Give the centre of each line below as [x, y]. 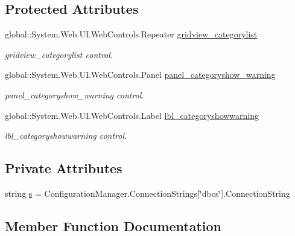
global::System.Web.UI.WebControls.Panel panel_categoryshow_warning [140, 75]
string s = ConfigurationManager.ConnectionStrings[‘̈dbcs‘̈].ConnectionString [147, 193]
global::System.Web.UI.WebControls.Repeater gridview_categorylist [131, 34]
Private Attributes [64, 168]
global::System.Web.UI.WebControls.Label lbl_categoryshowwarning [132, 115]
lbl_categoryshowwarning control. [66, 136]
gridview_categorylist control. [59, 54]
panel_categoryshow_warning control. [75, 94]
